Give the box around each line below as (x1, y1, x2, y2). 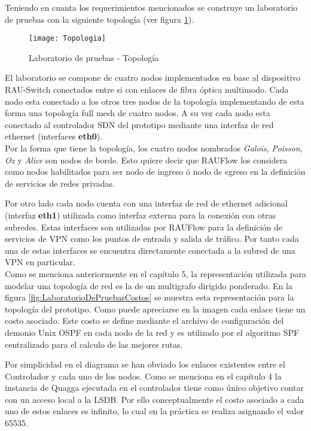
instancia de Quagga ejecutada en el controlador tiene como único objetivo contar (5, 381, 304, 394)
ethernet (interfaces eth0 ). (5, 130, 103, 142)
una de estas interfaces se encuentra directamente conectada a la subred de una (5, 244, 295, 256)
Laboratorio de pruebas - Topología (29, 51, 159, 63)
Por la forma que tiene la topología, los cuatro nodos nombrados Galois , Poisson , (5, 142, 303, 154)
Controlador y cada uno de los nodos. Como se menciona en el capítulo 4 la (5, 369, 282, 382)
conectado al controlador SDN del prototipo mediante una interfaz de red (5, 118, 274, 130)
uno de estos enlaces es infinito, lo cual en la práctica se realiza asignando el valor (5, 405, 304, 417)
